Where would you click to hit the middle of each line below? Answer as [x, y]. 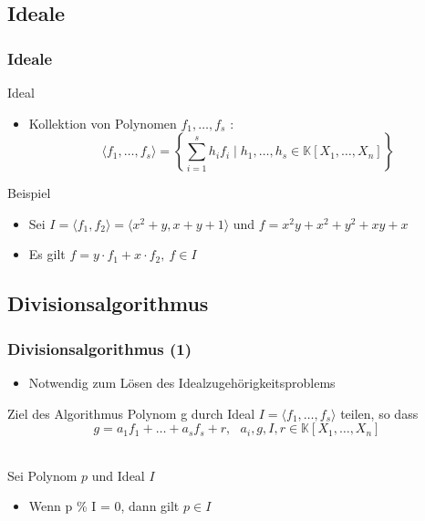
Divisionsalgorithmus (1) [99, 348]
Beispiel [29, 193]
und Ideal [118, 475]
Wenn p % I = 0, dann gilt [104, 506]
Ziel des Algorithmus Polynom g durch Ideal [131, 413]
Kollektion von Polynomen [103, 123]
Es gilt [47, 254]
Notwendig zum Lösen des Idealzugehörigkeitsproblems [182, 382]
